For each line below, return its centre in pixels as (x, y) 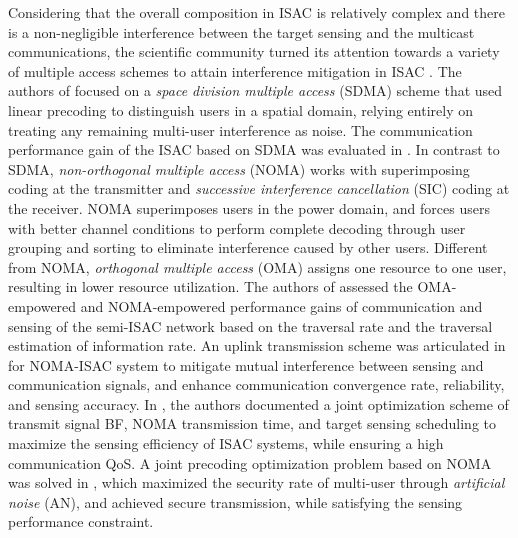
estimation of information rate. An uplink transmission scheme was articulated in (257, 345)
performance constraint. (81, 521)
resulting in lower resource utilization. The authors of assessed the (210, 286)
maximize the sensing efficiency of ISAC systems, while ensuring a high (226, 443)
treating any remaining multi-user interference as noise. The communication (240, 129)
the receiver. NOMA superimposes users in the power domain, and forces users (249, 207)
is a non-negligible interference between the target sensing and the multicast (241, 31)
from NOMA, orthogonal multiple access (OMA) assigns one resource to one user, (257, 266)
